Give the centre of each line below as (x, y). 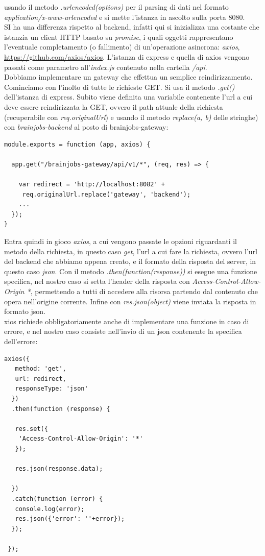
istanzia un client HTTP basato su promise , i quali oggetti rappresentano (119, 37)
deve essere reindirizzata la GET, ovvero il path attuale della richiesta (114, 106)
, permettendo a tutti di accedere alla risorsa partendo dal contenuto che (144, 291)
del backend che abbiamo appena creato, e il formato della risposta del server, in (130, 261)
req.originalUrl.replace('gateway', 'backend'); (106, 194)
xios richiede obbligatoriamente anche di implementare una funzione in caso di (127, 321)
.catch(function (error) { (57, 499)
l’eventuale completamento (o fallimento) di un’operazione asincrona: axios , (122, 47)
